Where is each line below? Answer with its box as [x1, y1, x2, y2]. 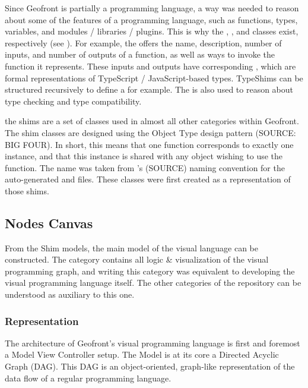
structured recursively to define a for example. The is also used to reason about [5, 83, 294, 96]
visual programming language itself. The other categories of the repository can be [5, 276, 301, 289]
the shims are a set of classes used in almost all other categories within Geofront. [5, 115, 299, 127]
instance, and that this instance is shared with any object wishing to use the [5, 150, 283, 162]
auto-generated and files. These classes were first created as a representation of [5, 173, 291, 185]
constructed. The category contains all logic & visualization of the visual [5, 253, 269, 266]
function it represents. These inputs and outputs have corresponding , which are [5, 59, 296, 72]
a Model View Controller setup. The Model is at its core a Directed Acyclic [5, 348, 279, 361]
